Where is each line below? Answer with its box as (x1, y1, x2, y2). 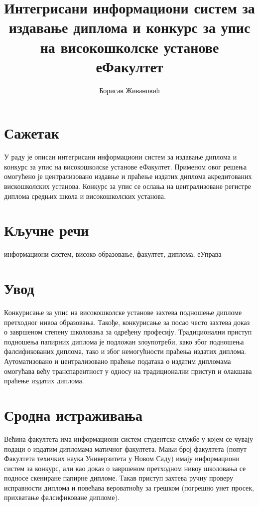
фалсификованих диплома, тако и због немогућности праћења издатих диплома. (4, 346, 247, 356)
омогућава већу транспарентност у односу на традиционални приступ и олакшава (4, 365, 252, 376)
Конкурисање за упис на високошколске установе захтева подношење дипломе (4, 307, 242, 318)
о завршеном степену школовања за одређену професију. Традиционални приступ (4, 327, 252, 337)
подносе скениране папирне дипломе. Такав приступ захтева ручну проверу (4, 473, 233, 483)
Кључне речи (4, 220, 89, 240)
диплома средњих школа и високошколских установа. (4, 190, 166, 201)
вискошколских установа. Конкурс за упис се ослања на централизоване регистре (4, 181, 251, 191)
